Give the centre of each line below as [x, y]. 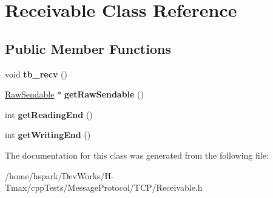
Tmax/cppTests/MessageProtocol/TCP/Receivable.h [104, 187]
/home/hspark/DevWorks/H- [59, 175]
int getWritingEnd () [48, 135]
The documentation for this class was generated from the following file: [137, 155]
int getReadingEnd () [49, 114]
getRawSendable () [104, 94]
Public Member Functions [88, 48]
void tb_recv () [36, 74]
